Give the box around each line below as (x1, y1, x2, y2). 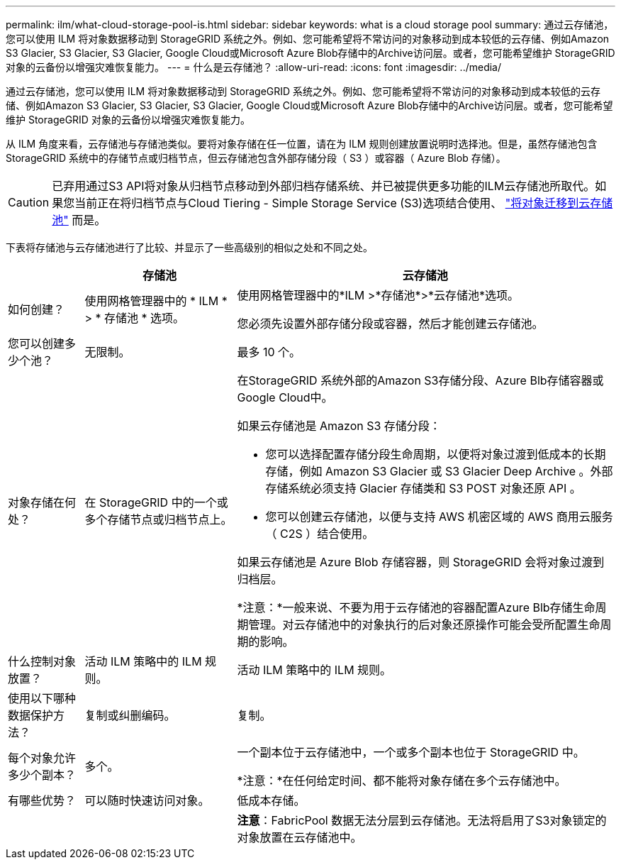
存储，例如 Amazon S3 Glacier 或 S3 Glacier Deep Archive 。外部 (265, 464, 613, 478)
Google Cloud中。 (237, 390, 333, 404)
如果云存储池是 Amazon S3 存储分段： (237, 419, 441, 433)
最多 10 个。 (237, 345, 301, 359)
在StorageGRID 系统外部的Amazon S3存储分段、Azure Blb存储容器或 (237, 373, 604, 387)
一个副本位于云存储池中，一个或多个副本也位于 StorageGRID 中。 (237, 745, 585, 759)
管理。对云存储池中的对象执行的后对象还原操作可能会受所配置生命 (248, 617, 600, 632)
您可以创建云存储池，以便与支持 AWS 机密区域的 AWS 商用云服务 (265, 509, 613, 524)
